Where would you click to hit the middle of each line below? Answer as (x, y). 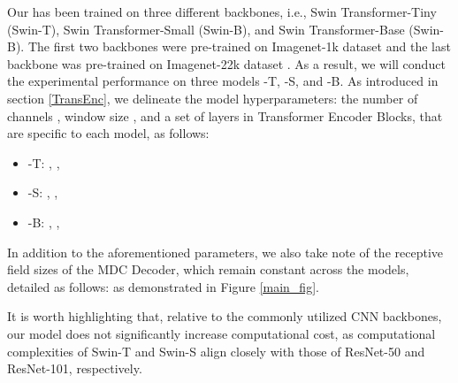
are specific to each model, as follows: (108, 133)
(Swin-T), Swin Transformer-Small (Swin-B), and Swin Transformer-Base (206, 29)
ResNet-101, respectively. (75, 368)
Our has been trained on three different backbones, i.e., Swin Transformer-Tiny (222, 11)
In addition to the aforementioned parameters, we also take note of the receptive (225, 252)
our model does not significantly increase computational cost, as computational (221, 333)
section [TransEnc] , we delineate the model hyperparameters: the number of (213, 98)
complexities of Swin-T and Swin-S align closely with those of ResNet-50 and (216, 351)
